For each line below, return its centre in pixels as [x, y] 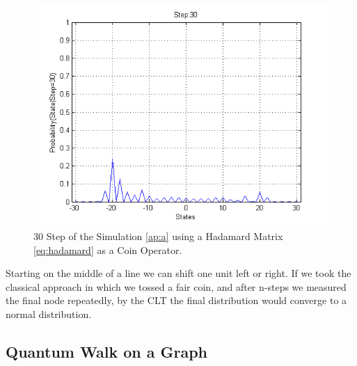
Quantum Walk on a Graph [107, 351]
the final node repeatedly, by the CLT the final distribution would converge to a [176, 300]
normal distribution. [49, 313]
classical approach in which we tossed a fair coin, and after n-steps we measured [176, 286]
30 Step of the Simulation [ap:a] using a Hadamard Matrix [158, 236]
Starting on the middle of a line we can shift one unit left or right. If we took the [178, 273]
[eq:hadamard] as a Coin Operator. [108, 249]
